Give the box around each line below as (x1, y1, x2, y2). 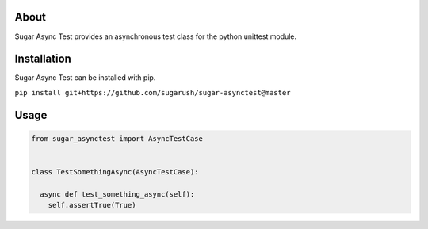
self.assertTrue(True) (48, 200, 136, 210)
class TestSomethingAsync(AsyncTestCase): (31, 167, 199, 176)
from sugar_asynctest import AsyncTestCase (31, 134, 204, 143)
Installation (14, 52, 71, 66)
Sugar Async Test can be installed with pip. (14, 73, 156, 82)
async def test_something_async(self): (40, 189, 195, 198)
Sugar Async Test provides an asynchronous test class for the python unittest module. (14, 32, 297, 41)
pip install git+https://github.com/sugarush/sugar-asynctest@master (14, 88, 291, 97)
